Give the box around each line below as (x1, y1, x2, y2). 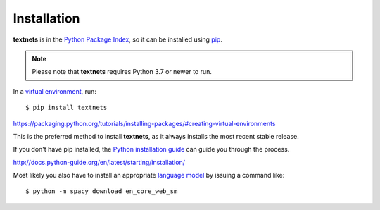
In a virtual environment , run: (13, 87, 96, 95)
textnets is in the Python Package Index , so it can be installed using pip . (13, 35, 223, 44)
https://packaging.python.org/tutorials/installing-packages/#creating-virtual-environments (13, 119, 276, 128)
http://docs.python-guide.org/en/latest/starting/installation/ (13, 158, 186, 166)
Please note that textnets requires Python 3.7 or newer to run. (32, 68, 213, 76)
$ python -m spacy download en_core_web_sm (25, 187, 178, 195)
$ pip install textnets (25, 104, 108, 112)
